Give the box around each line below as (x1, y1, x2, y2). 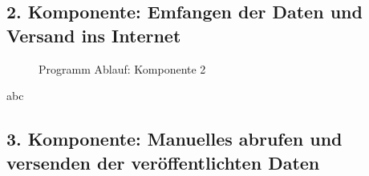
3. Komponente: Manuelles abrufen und (6, 126, 343, 151)
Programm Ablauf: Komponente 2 (39, 60, 206, 77)
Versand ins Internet (6, 22, 181, 47)
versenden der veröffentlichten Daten (6, 150, 320, 174)
